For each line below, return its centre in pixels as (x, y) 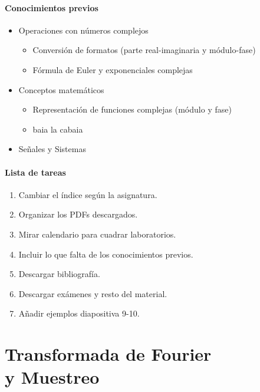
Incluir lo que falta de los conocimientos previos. (106, 254)
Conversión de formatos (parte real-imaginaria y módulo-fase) (144, 50)
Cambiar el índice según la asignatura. (88, 194)
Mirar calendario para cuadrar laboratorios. (97, 234)
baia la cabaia (58, 129)
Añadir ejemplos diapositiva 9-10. (79, 313)
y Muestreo (52, 377)
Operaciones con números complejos (83, 30)
